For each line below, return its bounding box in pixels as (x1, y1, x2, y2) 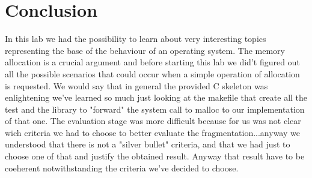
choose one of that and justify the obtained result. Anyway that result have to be (5, 150, 305, 162)
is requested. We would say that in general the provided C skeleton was (5, 79, 268, 92)
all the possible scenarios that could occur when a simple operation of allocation (5, 67, 300, 80)
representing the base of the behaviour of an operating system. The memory (5, 44, 285, 56)
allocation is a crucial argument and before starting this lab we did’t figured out (5, 56, 300, 68)
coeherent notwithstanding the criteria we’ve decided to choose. (5, 161, 239, 174)
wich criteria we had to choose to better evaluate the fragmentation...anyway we (5, 126, 300, 138)
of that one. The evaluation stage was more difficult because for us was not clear (5, 114, 301, 127)
